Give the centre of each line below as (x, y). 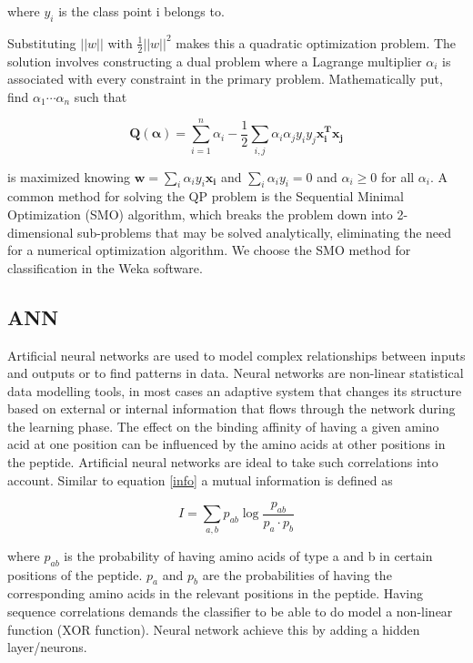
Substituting (42, 42)
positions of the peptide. (75, 574)
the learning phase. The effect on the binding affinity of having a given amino (223, 426)
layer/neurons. (47, 647)
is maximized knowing (69, 176)
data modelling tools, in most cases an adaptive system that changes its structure (235, 390)
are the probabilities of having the (297, 574)
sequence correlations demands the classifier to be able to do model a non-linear (230, 611)
